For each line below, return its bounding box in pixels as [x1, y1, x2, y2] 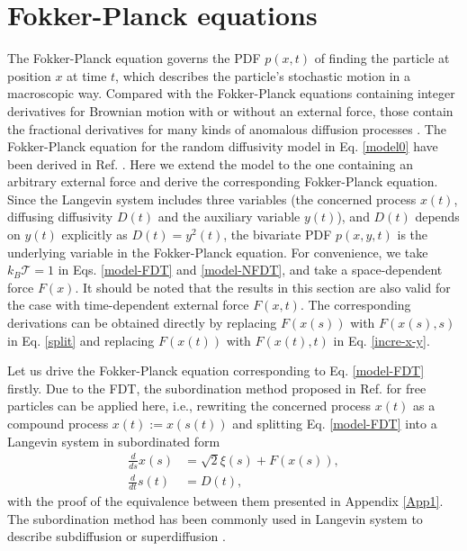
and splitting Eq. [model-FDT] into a [232, 414, 437, 432]
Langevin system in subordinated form [7, 431, 220, 450]
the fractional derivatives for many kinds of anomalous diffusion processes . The [7, 119, 446, 138]
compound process [7, 414, 109, 432]
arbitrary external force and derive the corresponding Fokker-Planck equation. [7, 172, 438, 191]
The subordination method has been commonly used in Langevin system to [7, 509, 423, 528]
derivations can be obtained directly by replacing [7, 313, 277, 332]
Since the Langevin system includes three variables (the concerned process [7, 189, 417, 208]
